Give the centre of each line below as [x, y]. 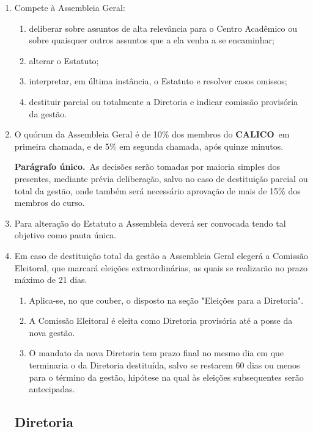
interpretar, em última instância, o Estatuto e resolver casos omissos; [158, 81]
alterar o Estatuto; [64, 60]
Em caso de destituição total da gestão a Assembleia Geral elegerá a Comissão [161, 255]
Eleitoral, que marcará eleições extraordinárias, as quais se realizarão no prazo [161, 267]
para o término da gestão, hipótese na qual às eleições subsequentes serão [166, 377]
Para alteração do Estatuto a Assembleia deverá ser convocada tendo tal [150, 223]
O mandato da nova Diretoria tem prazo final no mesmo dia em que [156, 353]
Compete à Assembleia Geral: [70, 7]
